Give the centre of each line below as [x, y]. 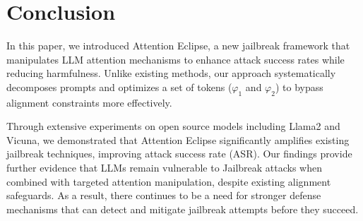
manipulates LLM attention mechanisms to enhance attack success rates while [175, 59]
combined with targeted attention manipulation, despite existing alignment [169, 181]
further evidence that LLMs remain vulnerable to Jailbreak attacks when [165, 168]
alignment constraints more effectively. [89, 102]
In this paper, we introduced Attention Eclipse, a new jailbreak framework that [178, 46]
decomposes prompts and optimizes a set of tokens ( [119, 86]
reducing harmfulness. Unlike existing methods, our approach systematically [171, 73]
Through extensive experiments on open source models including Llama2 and [173, 126]
